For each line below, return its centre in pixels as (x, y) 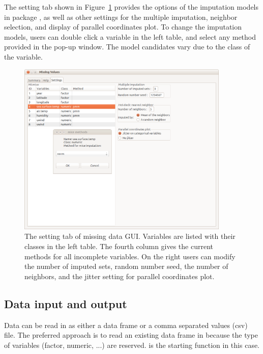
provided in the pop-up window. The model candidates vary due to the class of (127, 47)
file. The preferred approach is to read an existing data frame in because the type (131, 335)
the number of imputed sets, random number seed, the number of (126, 266)
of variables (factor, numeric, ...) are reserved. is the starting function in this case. (132, 345)
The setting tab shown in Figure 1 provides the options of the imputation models (131, 7)
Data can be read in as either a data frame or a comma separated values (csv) (126, 325)
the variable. (23, 56)
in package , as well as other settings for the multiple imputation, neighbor (121, 17)
